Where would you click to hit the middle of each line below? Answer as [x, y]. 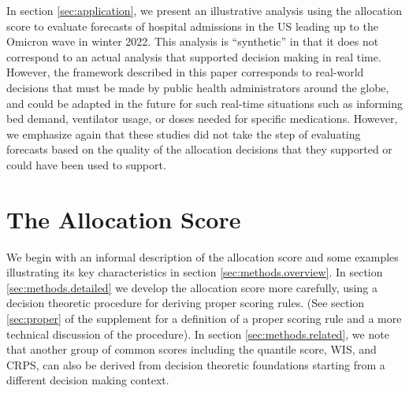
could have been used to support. [86, 164]
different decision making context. [88, 380]
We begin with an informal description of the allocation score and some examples [203, 256]
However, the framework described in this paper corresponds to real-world [185, 72]
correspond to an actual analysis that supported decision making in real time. [194, 56]
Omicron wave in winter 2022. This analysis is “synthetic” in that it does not [193, 41]
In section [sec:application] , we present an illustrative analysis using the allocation [204, 10]
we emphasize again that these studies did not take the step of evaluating [184, 133]
